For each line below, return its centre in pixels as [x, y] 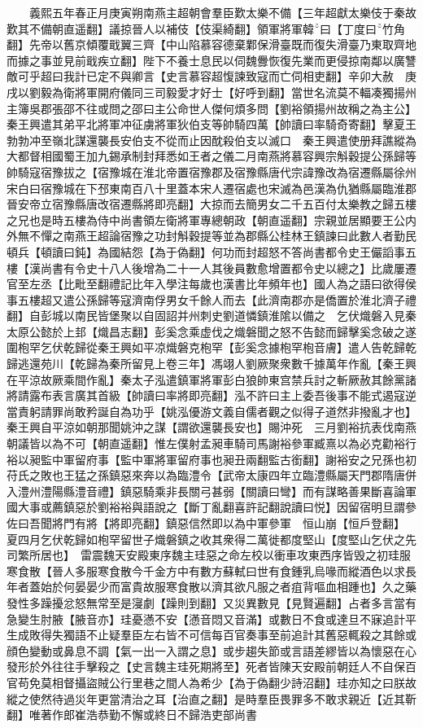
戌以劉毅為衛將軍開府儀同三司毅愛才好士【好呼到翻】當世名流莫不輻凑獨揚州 [211, 92]
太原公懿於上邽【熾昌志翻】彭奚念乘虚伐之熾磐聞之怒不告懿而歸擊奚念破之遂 [211, 331]
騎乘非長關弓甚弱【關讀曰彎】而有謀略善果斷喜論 [274, 491]
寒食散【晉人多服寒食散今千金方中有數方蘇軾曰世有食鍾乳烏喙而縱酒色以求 [206, 570]
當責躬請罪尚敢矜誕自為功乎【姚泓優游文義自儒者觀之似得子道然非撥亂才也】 [211, 411]
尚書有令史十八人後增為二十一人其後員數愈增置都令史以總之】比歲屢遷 [228, 268]
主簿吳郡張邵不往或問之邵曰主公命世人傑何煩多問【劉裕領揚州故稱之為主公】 [209, 108]
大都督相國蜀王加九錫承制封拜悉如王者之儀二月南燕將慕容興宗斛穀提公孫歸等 [211, 156]
